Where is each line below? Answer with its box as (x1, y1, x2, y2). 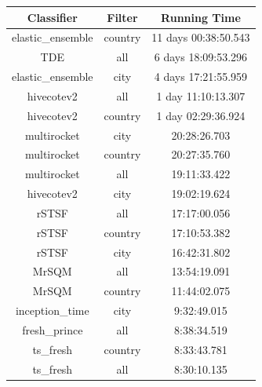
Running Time (161, 9, 241, 25)
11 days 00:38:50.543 (151, 29, 250, 46)
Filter (107, 9, 138, 25)
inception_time (15, 302, 89, 319)
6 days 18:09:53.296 (154, 49, 248, 65)
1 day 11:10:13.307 (156, 87, 246, 104)
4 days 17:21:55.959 (154, 68, 248, 85)
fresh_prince (22, 322, 83, 338)
